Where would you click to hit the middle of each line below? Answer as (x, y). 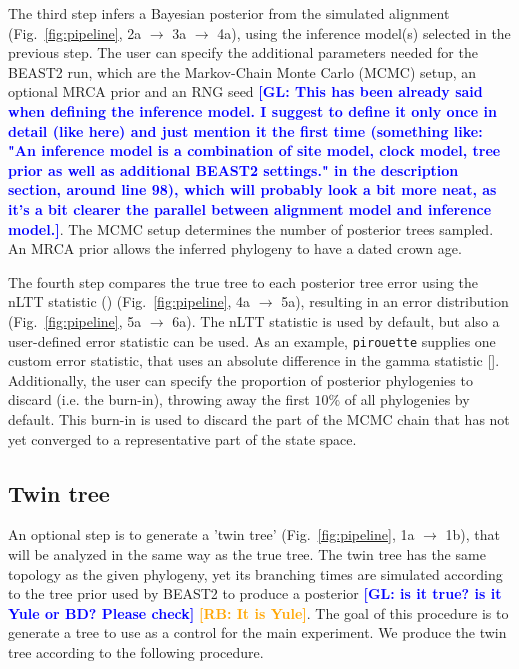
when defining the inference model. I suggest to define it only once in (252, 110)
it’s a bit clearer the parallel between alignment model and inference (250, 208)
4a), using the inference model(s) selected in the (364, 32)
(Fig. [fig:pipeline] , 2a (75, 32)
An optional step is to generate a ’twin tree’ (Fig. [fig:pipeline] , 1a (211, 534)
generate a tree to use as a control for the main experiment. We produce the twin (257, 632)
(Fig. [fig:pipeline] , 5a (75, 320)
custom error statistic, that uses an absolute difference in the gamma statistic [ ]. (254, 360)
